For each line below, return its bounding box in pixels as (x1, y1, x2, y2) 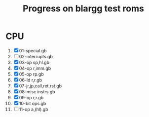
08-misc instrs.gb (19, 88, 56, 94)
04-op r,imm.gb (19, 65, 51, 71)
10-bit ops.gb (19, 100, 46, 106)
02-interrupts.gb (19, 53, 53, 59)
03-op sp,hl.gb (19, 59, 50, 65)
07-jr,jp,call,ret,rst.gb (19, 82, 62, 89)
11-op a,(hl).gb (19, 106, 48, 112)
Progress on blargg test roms (22, 3, 145, 14)
